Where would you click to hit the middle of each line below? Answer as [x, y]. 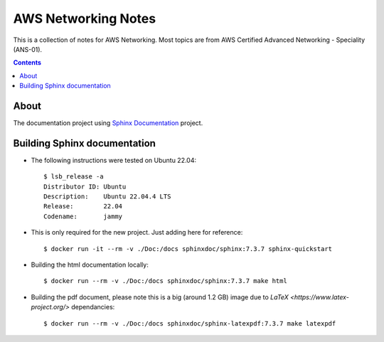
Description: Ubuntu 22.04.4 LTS [107, 197]
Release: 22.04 [83, 207]
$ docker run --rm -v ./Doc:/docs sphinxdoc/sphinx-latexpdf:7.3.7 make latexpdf [190, 323]
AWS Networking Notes [85, 18]
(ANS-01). [28, 49]
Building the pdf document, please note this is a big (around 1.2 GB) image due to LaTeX [160, 297]
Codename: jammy [83, 216]
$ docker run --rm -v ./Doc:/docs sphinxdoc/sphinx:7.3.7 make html [165, 281]
